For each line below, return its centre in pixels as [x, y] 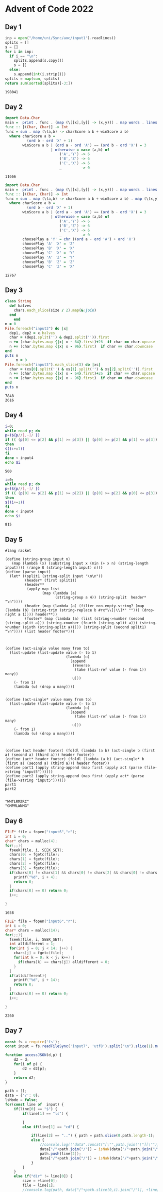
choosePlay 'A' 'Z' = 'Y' [49, 257]
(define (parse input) [28, 572]
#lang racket [18, 551]
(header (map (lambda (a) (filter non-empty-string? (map [84, 606]
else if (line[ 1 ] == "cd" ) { [51, 1127]
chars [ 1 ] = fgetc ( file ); [34, 859]
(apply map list [43, 589]
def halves [20, 306]
